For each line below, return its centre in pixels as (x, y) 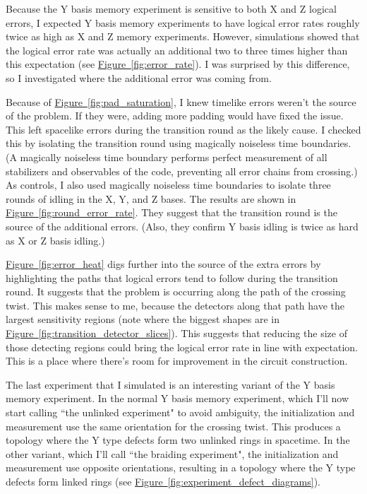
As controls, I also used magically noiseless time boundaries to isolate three (168, 185)
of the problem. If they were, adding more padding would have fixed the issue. (175, 116)
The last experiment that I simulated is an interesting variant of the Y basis (170, 384)
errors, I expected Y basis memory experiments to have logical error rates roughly (183, 22)
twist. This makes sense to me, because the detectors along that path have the (175, 305)
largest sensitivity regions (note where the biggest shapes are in (143, 319)
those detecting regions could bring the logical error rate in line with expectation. (182, 347)
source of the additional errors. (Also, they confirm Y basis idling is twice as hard (182, 226)
